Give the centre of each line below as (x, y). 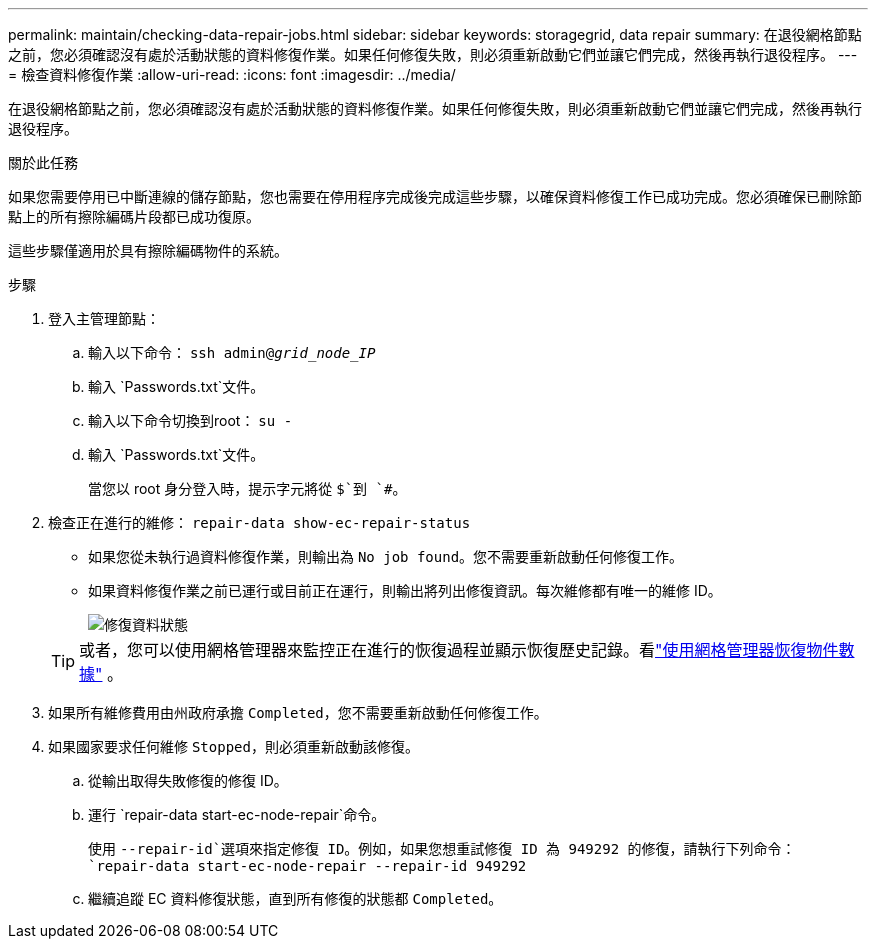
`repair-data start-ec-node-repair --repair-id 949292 (307, 866)
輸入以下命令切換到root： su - (190, 420)
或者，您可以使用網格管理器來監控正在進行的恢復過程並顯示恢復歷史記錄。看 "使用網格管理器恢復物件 (459, 650)
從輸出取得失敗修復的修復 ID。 (188, 780)
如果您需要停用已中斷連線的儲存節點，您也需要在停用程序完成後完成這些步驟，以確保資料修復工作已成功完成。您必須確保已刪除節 (435, 196)
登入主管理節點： (104, 318)
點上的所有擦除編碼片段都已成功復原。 (134, 216)
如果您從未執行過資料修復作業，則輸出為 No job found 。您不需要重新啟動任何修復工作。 (386, 556)
